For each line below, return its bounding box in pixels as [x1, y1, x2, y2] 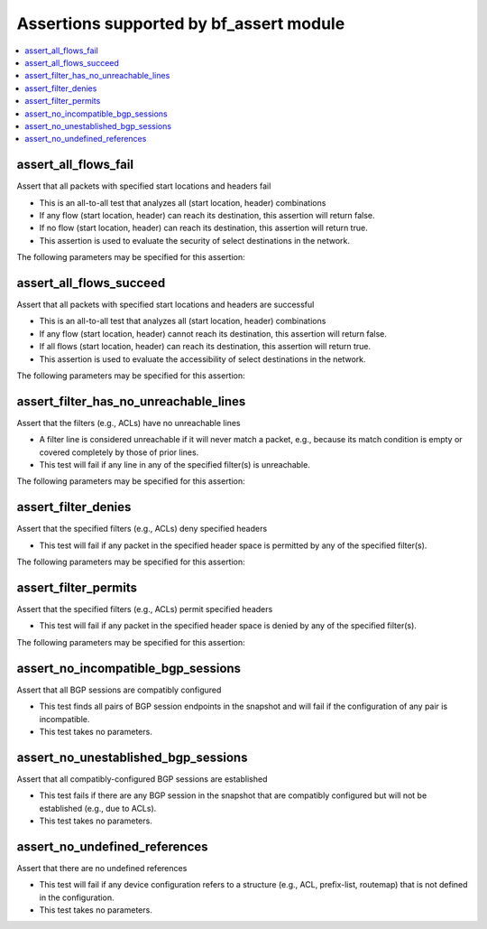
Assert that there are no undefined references [16, 862, 188, 873]
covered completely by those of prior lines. [39, 447, 199, 458]
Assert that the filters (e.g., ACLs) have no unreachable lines [16, 417, 241, 428]
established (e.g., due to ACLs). [39, 803, 157, 813]
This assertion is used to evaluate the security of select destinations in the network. [39, 235, 351, 246]
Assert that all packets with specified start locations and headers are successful [16, 299, 315, 311]
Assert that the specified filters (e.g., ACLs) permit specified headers [16, 604, 273, 615]
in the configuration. [39, 892, 115, 903]
